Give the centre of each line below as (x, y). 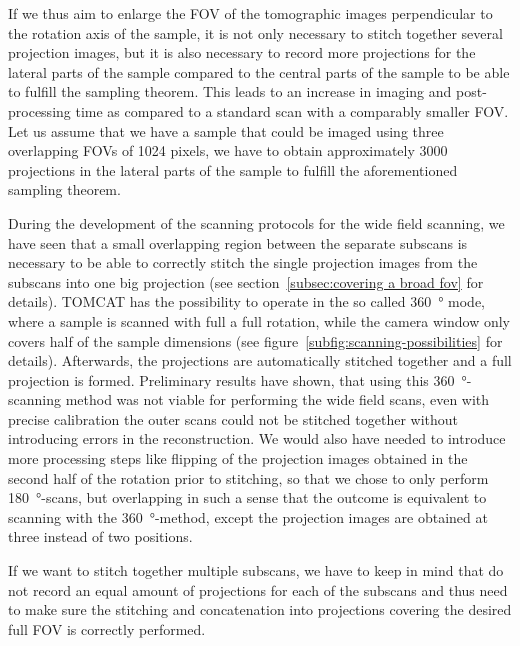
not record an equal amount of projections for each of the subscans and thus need (258, 589)
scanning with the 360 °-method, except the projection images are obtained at (248, 516)
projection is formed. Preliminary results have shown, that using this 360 (231, 379)
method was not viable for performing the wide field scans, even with (277, 399)
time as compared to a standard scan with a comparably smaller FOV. (292, 110)
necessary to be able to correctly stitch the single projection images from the (243, 262)
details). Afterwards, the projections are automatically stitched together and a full (260, 360)
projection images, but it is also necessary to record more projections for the (242, 52)
